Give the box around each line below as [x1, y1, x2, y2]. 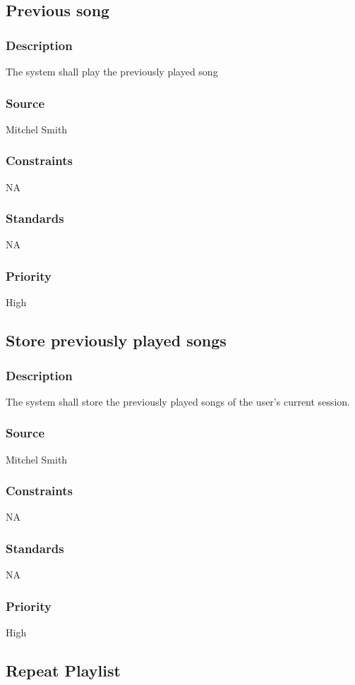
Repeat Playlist [6, 660, 121, 681]
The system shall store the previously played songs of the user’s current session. [6, 394, 350, 408]
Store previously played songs [6, 329, 227, 351]
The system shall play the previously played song [6, 64, 218, 78]
